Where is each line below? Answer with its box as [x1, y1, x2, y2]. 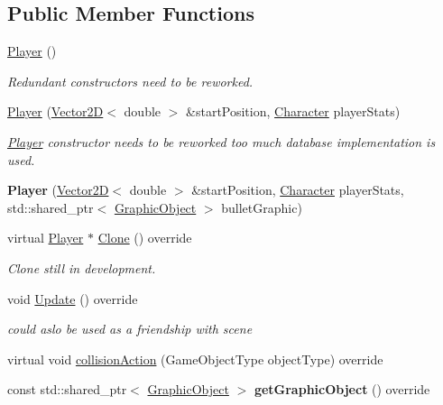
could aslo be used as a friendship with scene [7, 319, 253, 338]
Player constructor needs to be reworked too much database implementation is [7, 132, 436, 151]
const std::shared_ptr [7, 380, 127, 399]
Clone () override [97, 228, 192, 247]
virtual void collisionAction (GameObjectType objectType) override [7, 349, 383, 368]
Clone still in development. [7, 258, 156, 277]
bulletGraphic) [221, 198, 302, 216]
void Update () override [7, 289, 138, 308]
